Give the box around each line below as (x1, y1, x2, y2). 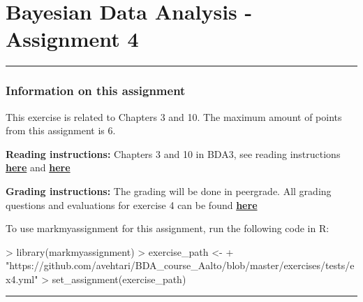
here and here (6, 160, 71, 175)
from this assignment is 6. (6, 123, 116, 138)
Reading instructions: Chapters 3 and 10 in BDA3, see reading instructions (6, 146, 341, 161)
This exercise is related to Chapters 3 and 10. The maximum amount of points (6, 109, 342, 124)
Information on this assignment (6, 82, 186, 99)
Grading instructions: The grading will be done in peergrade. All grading (6, 183, 332, 198)
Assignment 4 (6, 24, 139, 53)
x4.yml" (6, 271, 38, 286)
